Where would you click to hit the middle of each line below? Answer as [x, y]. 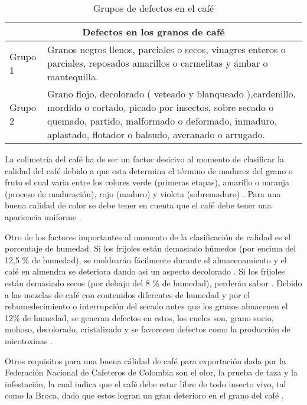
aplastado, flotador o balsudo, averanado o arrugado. [156, 134]
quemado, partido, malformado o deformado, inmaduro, [162, 121]
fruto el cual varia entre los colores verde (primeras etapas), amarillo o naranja [147, 182]
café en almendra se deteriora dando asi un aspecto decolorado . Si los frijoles [145, 271]
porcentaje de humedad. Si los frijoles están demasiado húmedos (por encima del [151, 248]
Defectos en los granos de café [153, 32]
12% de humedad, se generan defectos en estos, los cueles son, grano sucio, [139, 317]
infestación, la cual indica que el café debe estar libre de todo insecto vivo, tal [146, 383]
